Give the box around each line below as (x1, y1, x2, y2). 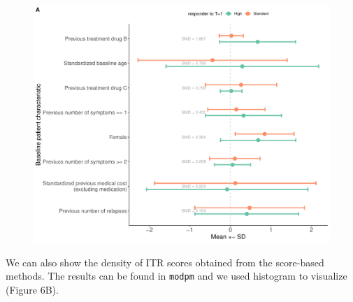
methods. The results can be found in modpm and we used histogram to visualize (6, 268, 347, 283)
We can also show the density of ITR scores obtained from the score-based (6, 254, 324, 269)
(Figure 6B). (6, 282, 59, 296)
